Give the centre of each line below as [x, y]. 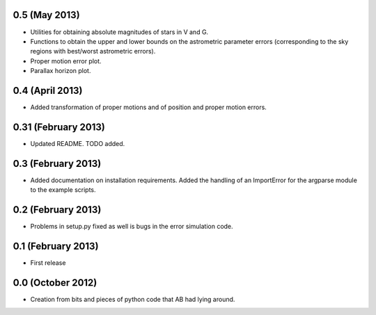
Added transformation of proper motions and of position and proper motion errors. [149, 107]
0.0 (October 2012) [55, 283]
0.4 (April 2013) [48, 90]
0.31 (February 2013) [59, 127]
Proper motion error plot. [66, 61]
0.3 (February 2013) [57, 163]
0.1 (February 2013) [56, 246]
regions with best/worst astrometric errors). [93, 51]
